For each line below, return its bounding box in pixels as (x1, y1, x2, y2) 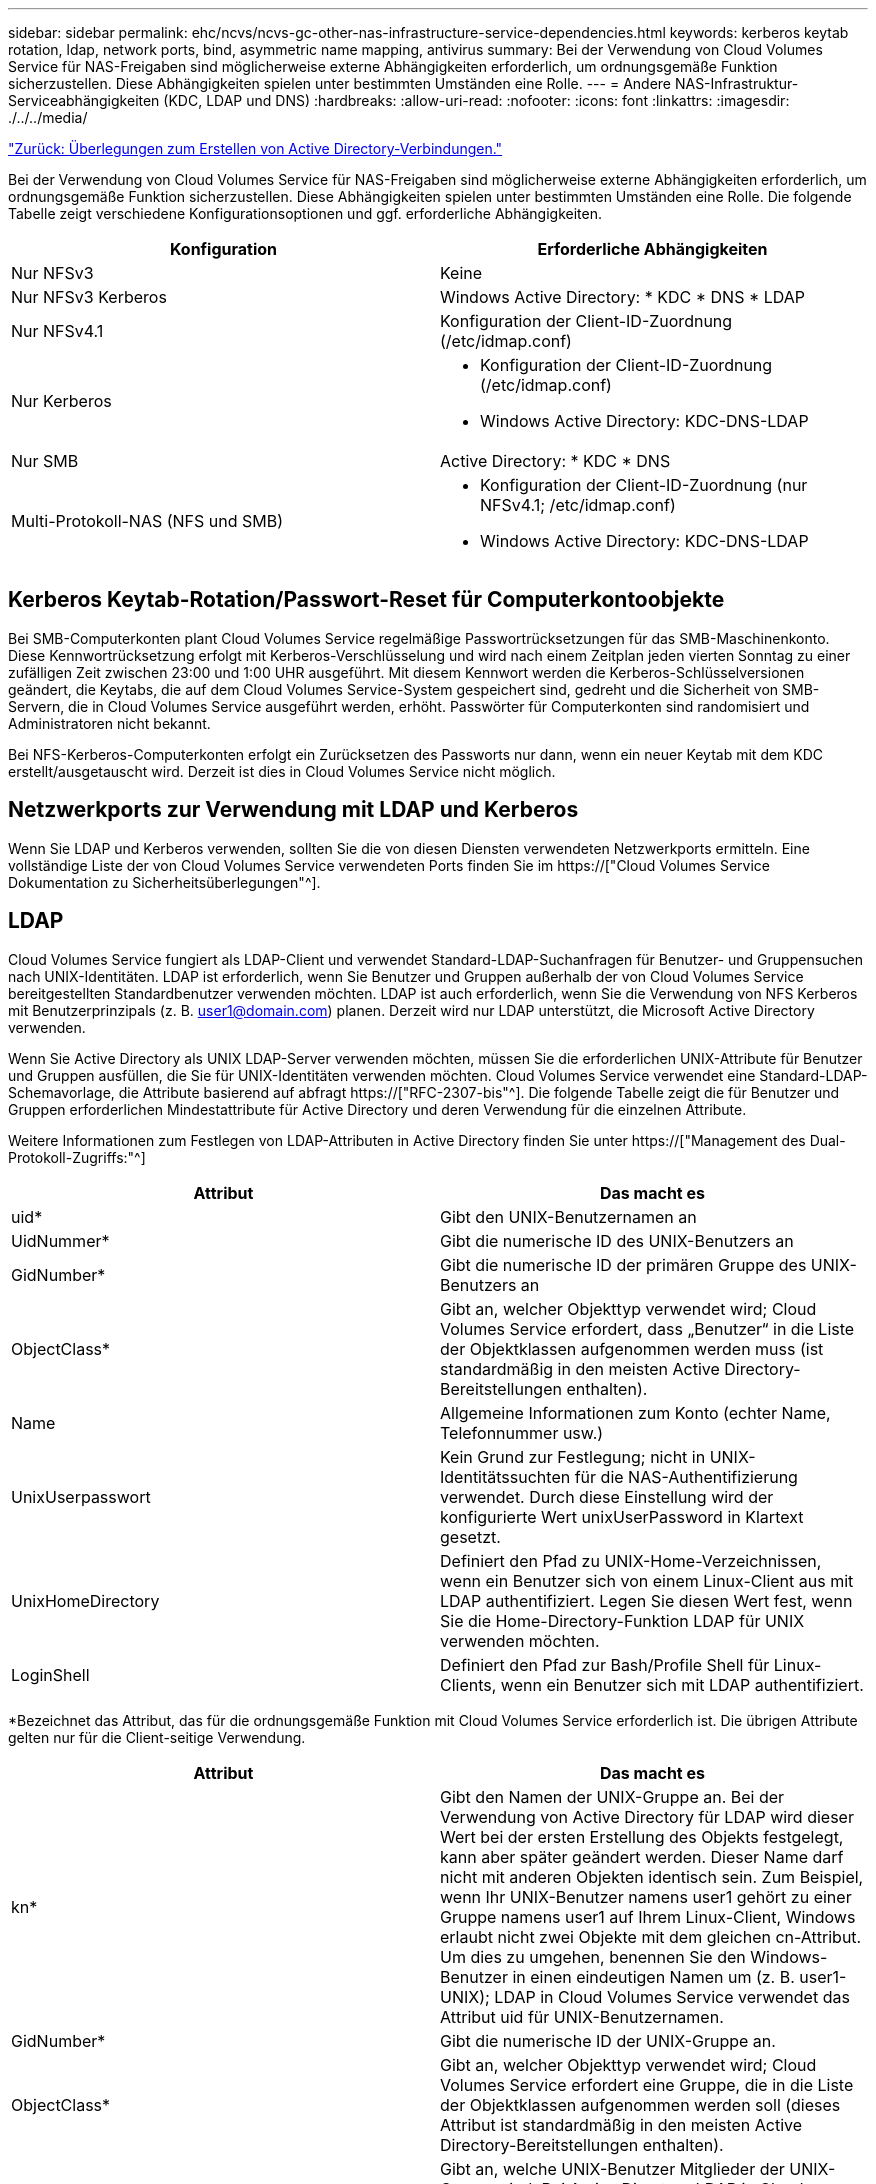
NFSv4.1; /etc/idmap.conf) (480, 495, 676, 515)
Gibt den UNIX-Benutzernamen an (440, 1206, 697, 1227)
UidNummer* (11, 1230, 110, 1251)
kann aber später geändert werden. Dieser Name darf (440, 1846, 844, 1867)
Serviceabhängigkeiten (8, 92, 160, 109)
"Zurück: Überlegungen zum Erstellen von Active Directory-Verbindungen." (8, 140, 503, 157)
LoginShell (11, 1664, 90, 1685)
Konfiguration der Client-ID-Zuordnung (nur (480, 475, 808, 495)
